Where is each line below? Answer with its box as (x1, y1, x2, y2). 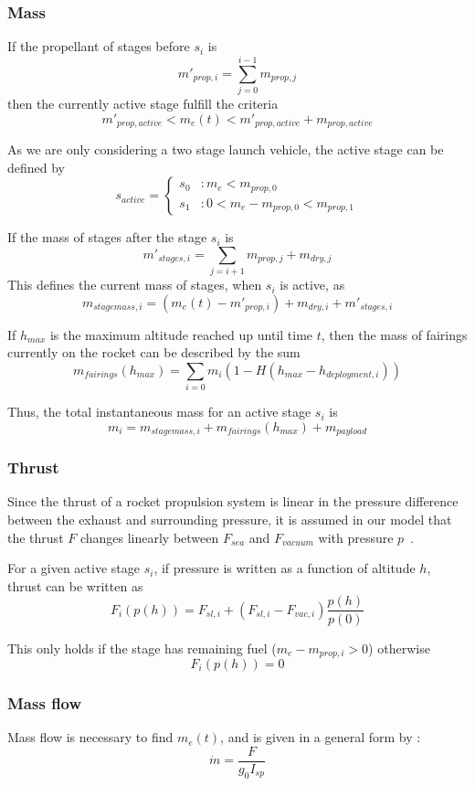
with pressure (318, 527, 394, 547)
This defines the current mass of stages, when (7, 275, 262, 294)
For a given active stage (7, 558, 140, 578)
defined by (7, 157, 66, 176)
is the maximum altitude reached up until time (49, 324, 313, 344)
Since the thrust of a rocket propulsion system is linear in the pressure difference (7, 492, 459, 511)
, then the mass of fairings (321, 324, 468, 344)
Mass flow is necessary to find (7, 728, 174, 747)
